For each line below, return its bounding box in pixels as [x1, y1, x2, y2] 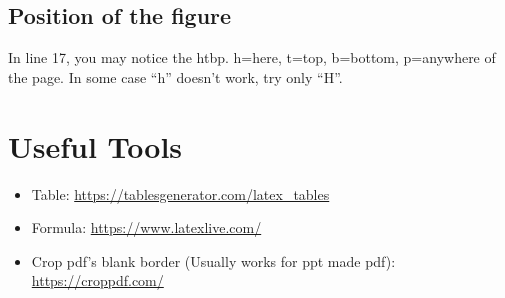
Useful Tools [8, 125, 183, 166]
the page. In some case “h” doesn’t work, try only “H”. [8, 66, 343, 87]
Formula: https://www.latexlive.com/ [31, 217, 262, 238]
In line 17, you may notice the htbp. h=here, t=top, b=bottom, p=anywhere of [8, 47, 496, 68]
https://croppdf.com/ [31, 270, 164, 291]
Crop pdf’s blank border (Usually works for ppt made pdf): [31, 250, 396, 271]
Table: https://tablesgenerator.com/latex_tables [31, 183, 330, 204]
